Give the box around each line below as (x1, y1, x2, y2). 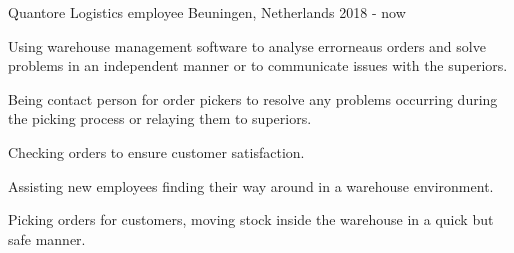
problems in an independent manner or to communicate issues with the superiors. (8, 55, 508, 76)
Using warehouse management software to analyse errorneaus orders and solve (8, 35, 486, 56)
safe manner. (8, 228, 86, 249)
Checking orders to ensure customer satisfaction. (8, 141, 305, 162)
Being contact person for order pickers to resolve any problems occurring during (8, 88, 498, 109)
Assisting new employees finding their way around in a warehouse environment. (8, 175, 494, 196)
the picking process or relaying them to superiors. (8, 108, 312, 129)
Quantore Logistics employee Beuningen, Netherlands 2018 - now (8, 2, 406, 22)
